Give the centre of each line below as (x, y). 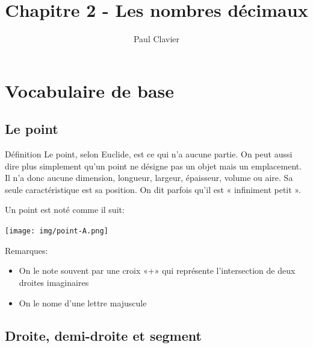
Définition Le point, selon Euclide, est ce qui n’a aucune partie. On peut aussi (149, 154)
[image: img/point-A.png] (57, 231)
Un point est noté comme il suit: (65, 210)
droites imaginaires (54, 282)
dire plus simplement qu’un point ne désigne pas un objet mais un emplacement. (153, 166)
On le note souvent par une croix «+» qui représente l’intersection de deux (157, 270)
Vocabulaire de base (90, 90)
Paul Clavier (156, 39)
